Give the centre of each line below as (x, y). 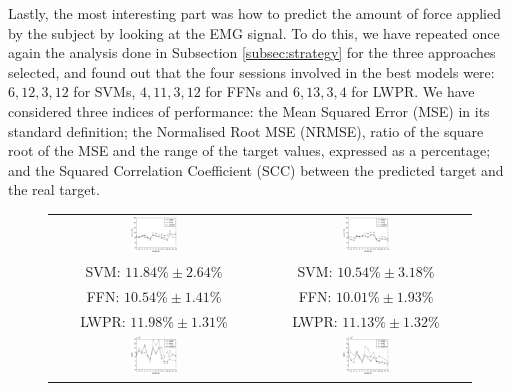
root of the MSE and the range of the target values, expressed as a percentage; (249, 150)
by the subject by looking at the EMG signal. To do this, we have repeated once (254, 32)
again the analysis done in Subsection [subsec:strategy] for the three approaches (252, 52)
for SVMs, (104, 91)
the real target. (54, 189)
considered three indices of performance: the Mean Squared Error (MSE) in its (249, 110)
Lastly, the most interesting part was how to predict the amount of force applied (254, 13)
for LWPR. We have (413, 91)
